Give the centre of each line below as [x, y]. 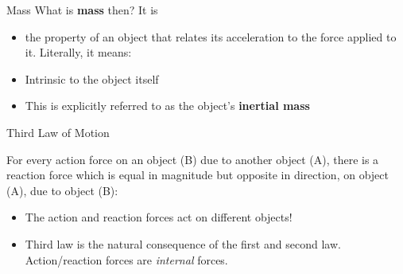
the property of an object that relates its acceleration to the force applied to [211, 36]
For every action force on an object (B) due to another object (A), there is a [193, 159]
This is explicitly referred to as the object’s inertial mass [167, 106]
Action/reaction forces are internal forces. [126, 259]
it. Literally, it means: [78, 52]
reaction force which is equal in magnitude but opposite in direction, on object [198, 175]
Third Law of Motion [58, 132]
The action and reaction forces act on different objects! [159, 217]
